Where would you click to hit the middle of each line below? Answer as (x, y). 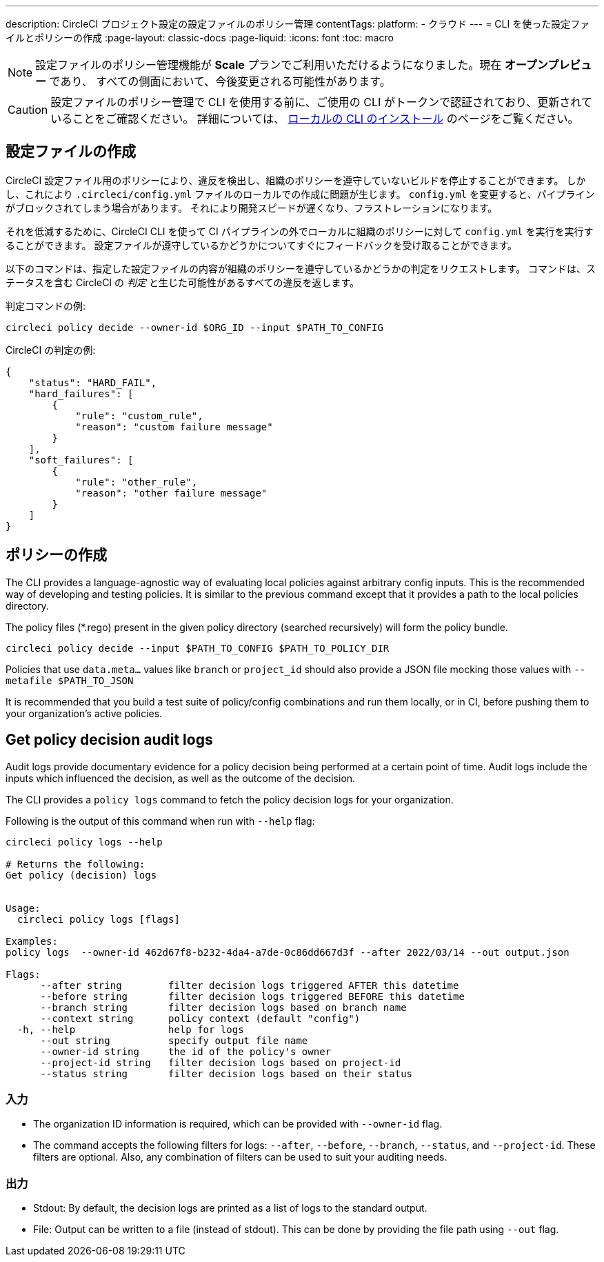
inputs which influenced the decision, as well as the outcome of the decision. (181, 778)
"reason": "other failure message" (171, 493)
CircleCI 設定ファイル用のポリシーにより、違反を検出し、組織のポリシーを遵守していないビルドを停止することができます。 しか (296, 180)
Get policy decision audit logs (109, 740)
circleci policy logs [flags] (98, 919)
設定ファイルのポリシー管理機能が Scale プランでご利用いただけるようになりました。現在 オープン (292, 65)
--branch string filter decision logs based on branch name (223, 1007)
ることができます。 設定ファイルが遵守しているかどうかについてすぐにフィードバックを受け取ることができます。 (262, 245)
